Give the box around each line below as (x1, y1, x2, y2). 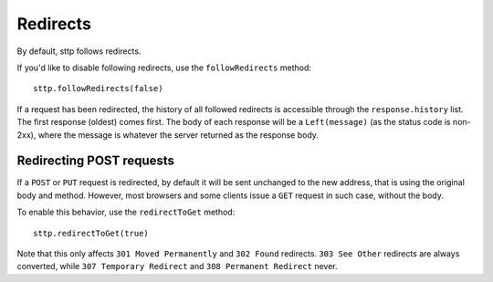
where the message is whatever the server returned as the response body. (37, 129, 320, 141)
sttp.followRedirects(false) (33, 83, 163, 94)
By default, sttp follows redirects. (16, 46, 142, 57)
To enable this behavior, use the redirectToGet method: (16, 206, 236, 218)
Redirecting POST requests (16, 153, 175, 169)
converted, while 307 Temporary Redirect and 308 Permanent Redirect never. (16, 261, 338, 272)
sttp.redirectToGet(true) (33, 228, 150, 238)
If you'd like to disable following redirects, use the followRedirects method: (16, 62, 312, 73)
